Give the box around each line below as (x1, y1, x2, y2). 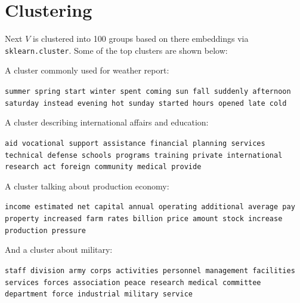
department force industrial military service (5, 290, 193, 299)
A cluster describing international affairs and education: (5, 116, 209, 128)
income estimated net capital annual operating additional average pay (5, 203, 295, 212)
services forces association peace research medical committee (5, 278, 261, 287)
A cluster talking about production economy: (5, 179, 169, 192)
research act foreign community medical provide (5, 163, 202, 172)
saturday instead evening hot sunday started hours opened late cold (5, 99, 287, 108)
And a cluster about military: (5, 243, 113, 256)
